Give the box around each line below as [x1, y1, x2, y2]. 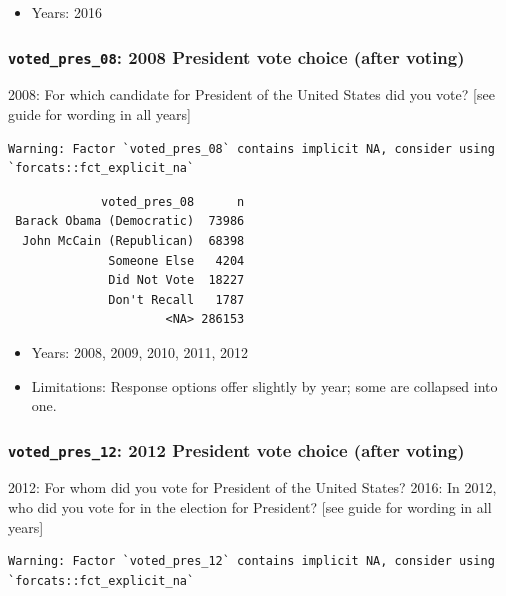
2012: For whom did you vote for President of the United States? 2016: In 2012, [8, 477, 497, 498]
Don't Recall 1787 [108, 292, 245, 307]
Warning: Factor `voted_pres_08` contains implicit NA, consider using [8, 141, 495, 156]
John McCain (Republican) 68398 [22, 233, 245, 248]
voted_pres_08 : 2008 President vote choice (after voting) [8, 44, 465, 69]
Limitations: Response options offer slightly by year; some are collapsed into [31, 375, 498, 396]
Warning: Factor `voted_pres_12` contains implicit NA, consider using [8, 554, 495, 569]
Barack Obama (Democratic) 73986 [15, 214, 245, 229]
